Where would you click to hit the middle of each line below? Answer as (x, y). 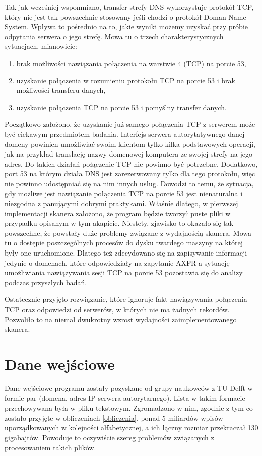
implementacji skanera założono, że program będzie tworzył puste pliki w (118, 213)
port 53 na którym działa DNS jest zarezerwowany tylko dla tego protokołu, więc (130, 173)
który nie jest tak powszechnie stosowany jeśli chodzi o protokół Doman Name (125, 16)
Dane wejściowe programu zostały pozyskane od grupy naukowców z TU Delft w (129, 388)
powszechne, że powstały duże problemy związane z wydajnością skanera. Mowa (128, 233)
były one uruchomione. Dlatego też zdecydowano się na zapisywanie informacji (126, 253)
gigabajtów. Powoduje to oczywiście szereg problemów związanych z (109, 437)
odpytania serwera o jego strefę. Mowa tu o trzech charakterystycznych (114, 36)
